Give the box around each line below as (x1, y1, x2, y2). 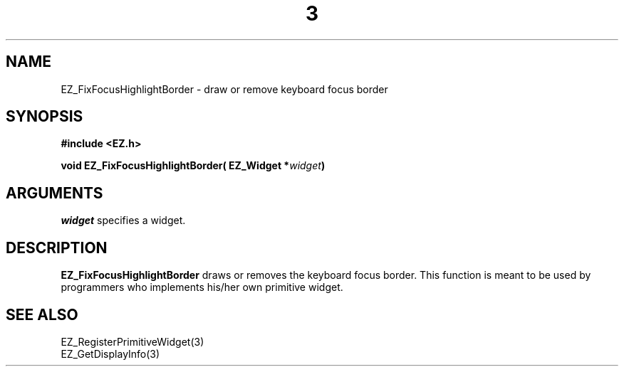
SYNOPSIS (6, 107, 83, 126)
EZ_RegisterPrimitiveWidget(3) (61, 335, 204, 348)
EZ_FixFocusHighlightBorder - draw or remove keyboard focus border (61, 83, 388, 95)
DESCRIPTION (6, 238, 108, 257)
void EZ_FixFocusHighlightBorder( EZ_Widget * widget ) (61, 159, 326, 172)
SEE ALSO (6, 305, 78, 324)
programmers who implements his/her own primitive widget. (61, 281, 343, 294)
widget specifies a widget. (61, 214, 186, 227)
